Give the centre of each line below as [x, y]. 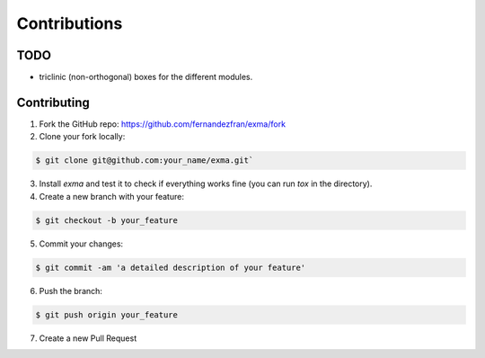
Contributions [70, 23]
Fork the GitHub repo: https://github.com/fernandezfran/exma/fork [163, 124]
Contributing [53, 102]
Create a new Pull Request [88, 338]
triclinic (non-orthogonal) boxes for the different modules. [146, 77]
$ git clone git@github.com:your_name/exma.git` [145, 161]
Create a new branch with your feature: [111, 196]
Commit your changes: [81, 244]
